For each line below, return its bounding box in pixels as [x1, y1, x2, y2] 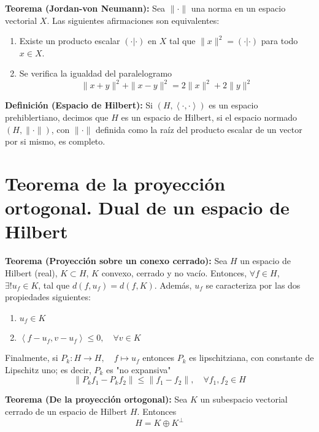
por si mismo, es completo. [5, 135, 106, 148]
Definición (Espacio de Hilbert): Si [5, 99, 153, 112]
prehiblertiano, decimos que [5, 111, 109, 124]
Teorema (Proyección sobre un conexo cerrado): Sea [5, 254, 228, 267]
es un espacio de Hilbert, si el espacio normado [121, 111, 298, 124]
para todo [261, 34, 298, 47]
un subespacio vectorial [200, 393, 288, 406]
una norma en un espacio [191, 2, 286, 14]
